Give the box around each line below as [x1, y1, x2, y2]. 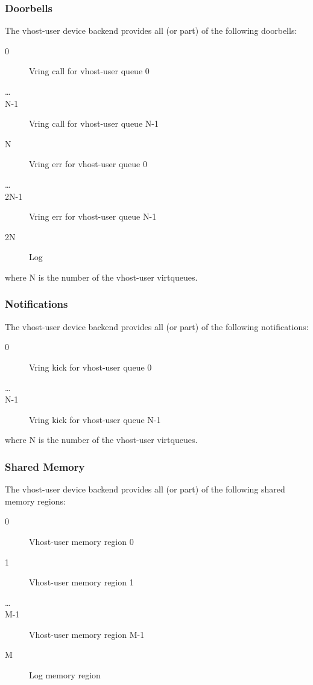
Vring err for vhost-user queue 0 [29, 158, 147, 170]
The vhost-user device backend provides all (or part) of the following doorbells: [5, 24, 297, 37]
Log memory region [29, 669, 101, 681]
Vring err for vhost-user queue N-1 [29, 210, 157, 223]
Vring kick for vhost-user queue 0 [29, 360, 152, 373]
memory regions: [5, 494, 66, 507]
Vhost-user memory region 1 [29, 576, 134, 588]
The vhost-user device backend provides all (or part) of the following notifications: [5, 320, 309, 333]
